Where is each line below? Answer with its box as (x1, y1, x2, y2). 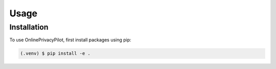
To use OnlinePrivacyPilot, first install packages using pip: (9, 37, 131, 43)
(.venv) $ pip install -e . (20, 51, 90, 56)
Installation (9, 22, 49, 32)
